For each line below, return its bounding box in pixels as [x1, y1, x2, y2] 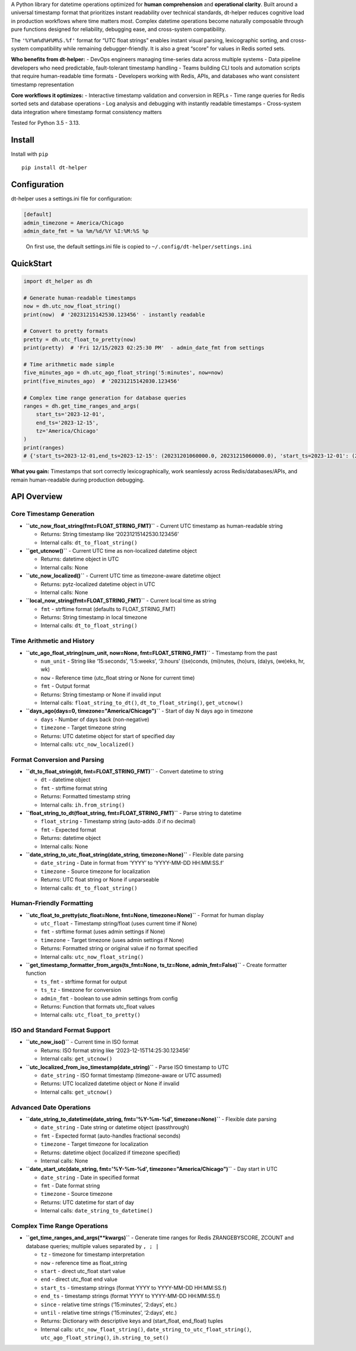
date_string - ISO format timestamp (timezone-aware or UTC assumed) [40, 1072, 222, 1079]
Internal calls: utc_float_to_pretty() [40, 1011, 141, 1019]
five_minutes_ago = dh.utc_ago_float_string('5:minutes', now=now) [23, 369, 224, 376]
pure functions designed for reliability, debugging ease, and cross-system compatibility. [11, 26, 227, 33]
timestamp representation [11, 81, 74, 88]
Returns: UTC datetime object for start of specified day [40, 732, 175, 739]
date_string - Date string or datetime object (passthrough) [40, 1124, 190, 1131]
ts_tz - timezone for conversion [40, 987, 122, 994]
